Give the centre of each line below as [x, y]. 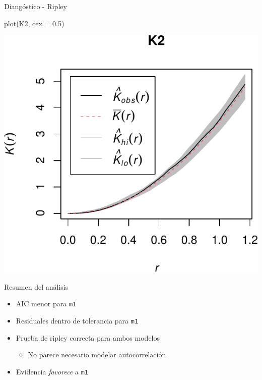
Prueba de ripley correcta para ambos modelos [88, 337]
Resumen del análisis [36, 286]
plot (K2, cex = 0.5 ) [34, 23]
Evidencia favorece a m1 [52, 371]
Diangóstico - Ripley [36, 6]
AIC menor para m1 [46, 304]
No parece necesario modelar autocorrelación [97, 355]
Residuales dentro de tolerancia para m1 [77, 321]
